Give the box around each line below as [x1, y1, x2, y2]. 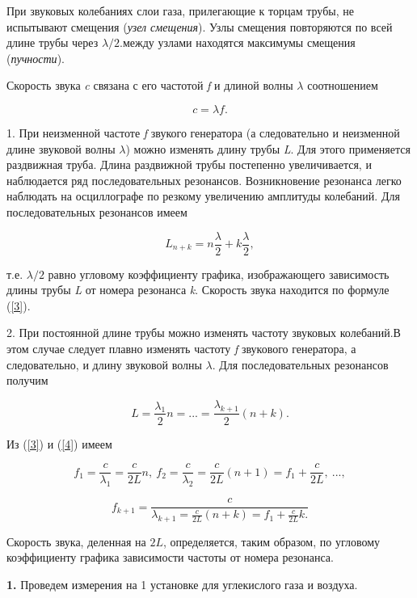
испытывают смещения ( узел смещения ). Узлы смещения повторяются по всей [6, 18, 393, 35]
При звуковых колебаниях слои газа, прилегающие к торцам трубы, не [6, 2, 354, 19]
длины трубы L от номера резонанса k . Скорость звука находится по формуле [6, 281, 390, 298]
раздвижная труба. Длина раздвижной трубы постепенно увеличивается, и [6, 156, 372, 173]
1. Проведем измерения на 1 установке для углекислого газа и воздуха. [6, 576, 358, 593]
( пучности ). [6, 49, 65, 66]
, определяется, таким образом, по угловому [162, 533, 381, 550]
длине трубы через [6, 34, 99, 51]
